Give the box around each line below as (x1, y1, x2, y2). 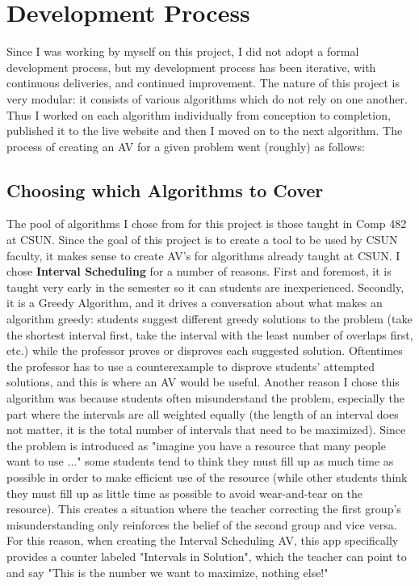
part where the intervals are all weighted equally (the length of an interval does (6, 405, 399, 422)
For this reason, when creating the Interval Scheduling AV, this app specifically (6, 532, 399, 549)
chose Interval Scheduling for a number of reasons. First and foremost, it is (6, 263, 392, 280)
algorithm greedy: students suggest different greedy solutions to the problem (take (6, 310, 413, 327)
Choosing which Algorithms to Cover (6, 177, 324, 202)
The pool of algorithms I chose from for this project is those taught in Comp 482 (6, 215, 407, 232)
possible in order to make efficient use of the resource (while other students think (6, 468, 408, 485)
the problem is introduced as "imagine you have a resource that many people (6, 436, 386, 453)
